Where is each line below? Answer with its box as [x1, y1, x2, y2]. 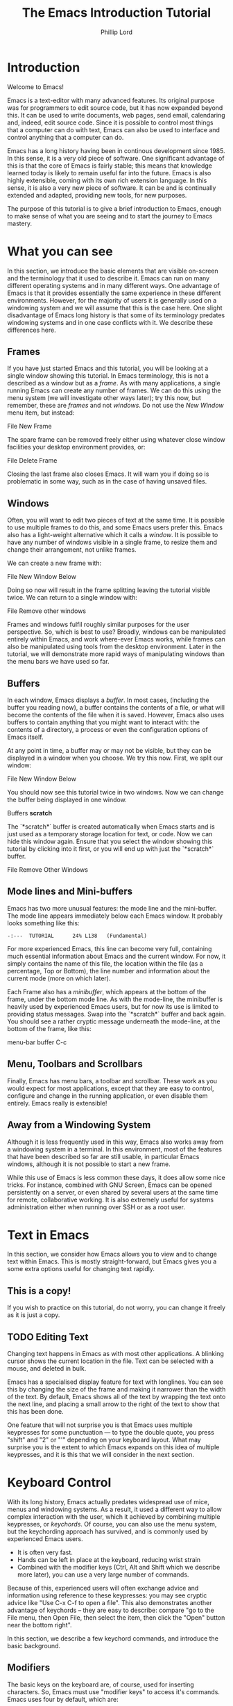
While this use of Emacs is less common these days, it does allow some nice [7, 1173, 225, 1181]
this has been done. [7, 1408, 64, 1416]
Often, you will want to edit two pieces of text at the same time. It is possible [7, 516, 225, 525]
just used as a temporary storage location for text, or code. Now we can [7, 830, 213, 838]
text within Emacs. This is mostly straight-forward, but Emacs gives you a [7, 1257, 217, 1266]
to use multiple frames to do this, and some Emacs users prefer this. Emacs [7, 523, 223, 532]
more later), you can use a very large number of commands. [17, 1570, 189, 1579]
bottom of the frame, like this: [7, 1024, 92, 1033]
